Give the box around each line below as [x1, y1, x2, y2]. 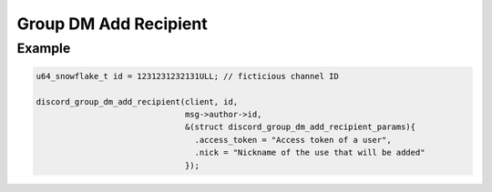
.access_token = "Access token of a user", [194, 135, 392, 145]
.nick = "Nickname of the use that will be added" [194, 147, 425, 158]
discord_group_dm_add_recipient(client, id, [36, 96, 239, 106]
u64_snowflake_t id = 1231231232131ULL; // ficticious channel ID [36, 71, 339, 81]
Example [16, 40, 71, 56]
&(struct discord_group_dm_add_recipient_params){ [184, 122, 416, 132]
